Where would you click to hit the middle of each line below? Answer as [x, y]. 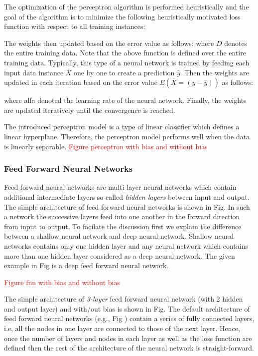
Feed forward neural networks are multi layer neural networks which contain [120, 187]
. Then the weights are [214, 72]
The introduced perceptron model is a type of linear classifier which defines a [122, 127]
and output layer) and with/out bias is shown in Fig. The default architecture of [127, 308]
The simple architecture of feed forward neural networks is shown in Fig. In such [127, 206]
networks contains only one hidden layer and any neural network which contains [126, 245]
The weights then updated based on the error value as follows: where [109, 43]
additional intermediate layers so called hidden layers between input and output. [127, 196]
